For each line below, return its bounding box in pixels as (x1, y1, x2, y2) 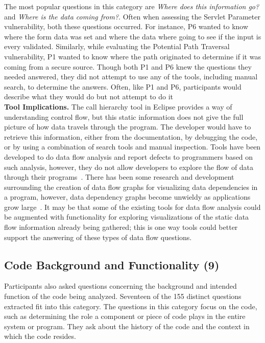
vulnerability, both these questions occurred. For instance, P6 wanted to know (4, 21, 249, 32)
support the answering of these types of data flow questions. (4, 231, 192, 242)
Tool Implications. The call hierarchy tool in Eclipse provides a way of (4, 101, 232, 112)
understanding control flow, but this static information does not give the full (4, 111, 244, 122)
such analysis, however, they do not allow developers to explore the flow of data (4, 161, 254, 172)
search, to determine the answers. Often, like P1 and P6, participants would (4, 81, 242, 92)
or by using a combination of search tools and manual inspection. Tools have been (4, 141, 261, 152)
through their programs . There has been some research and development (4, 171, 234, 182)
